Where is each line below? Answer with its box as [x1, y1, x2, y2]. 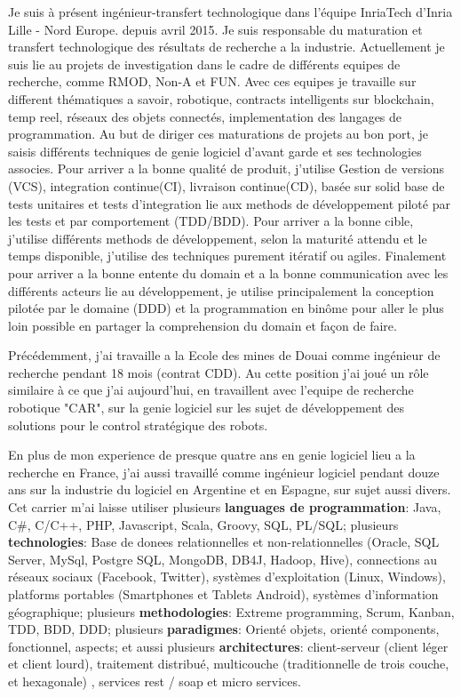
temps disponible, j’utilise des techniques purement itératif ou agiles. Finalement [8, 246, 447, 265]
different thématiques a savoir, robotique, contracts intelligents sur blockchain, [8, 89, 434, 108]
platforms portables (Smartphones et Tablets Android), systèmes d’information [8, 585, 439, 603]
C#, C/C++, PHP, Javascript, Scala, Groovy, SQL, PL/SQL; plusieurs [8, 515, 399, 533]
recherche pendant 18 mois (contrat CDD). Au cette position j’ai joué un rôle [8, 363, 429, 381]
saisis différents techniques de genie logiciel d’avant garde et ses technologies [8, 141, 422, 160]
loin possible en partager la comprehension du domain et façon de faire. [8, 316, 397, 334]
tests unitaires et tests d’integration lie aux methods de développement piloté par [8, 194, 450, 212]
